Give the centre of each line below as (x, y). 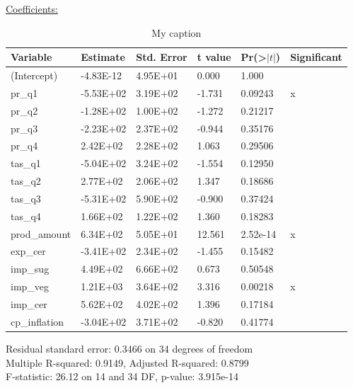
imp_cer (29, 304)
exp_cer (28, 251)
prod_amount (41, 233)
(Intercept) (34, 75)
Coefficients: (32, 8)
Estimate (103, 57)
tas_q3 (26, 198)
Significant (316, 57)
